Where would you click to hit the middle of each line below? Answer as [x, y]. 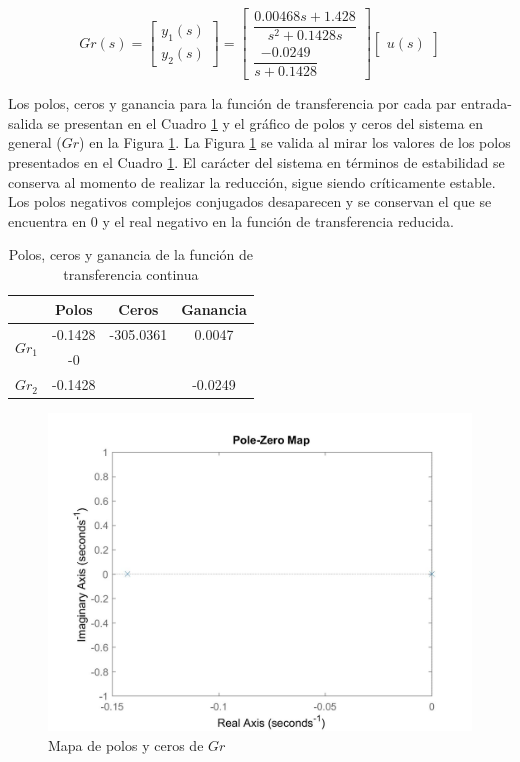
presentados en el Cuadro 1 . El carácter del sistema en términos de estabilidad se [256, 161]
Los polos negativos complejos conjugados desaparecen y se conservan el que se [250, 201]
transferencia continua [131, 273]
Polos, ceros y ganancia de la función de [131, 254]
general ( [35, 142]
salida [26, 122]
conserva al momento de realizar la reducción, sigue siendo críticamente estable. [252, 181]
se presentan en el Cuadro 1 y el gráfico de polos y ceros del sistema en [265, 122]
